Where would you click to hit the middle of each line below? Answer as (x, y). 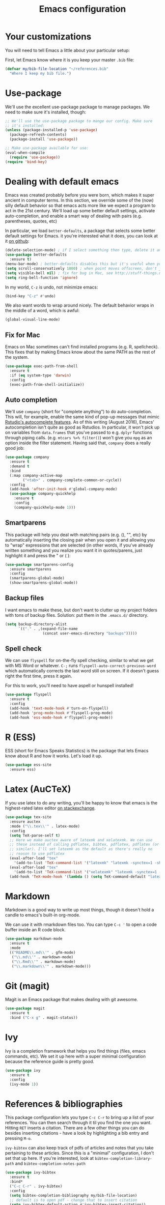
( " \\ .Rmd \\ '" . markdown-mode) (44, 962)
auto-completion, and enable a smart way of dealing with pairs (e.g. (74, 216)
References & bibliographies (64, 1104)
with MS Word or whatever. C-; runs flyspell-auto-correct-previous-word (81, 666)
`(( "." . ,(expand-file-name (48, 629)
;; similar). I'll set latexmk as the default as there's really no (81, 849)
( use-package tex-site (28, 817)
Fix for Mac (23, 335)
